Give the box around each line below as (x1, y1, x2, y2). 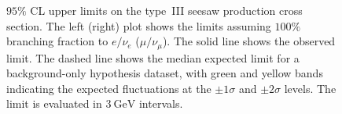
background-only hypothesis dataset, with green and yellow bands (6, 65, 323, 81)
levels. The (284, 80, 336, 96)
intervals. (138, 95, 183, 112)
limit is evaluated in (6, 95, 102, 112)
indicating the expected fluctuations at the (6, 80, 211, 96)
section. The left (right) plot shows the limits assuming (6, 17, 271, 34)
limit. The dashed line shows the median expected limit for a (6, 49, 300, 66)
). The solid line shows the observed (162, 33, 336, 49)
